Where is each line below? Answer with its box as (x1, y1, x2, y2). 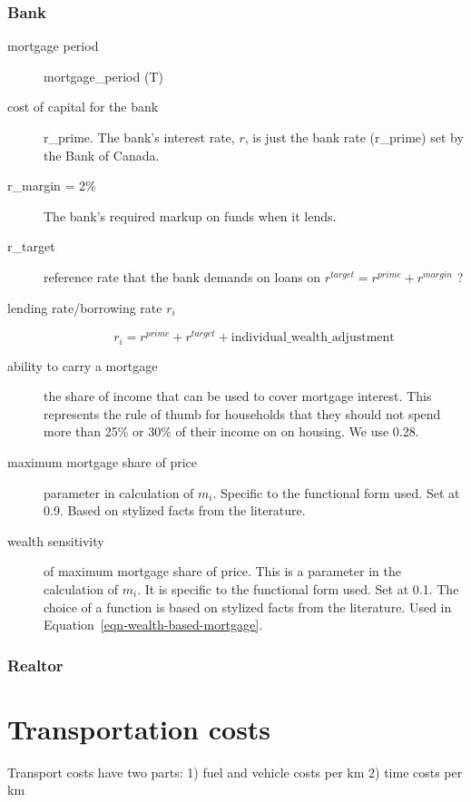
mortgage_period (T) (44, 66, 163, 85)
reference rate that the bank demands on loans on (44, 267, 321, 286)
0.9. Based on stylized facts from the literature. (44, 501, 306, 520)
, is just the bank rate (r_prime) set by (244, 128, 464, 146)
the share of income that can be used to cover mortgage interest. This (44, 386, 432, 406)
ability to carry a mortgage (7, 356, 158, 375)
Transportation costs (7, 709, 271, 747)
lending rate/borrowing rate (7, 298, 162, 317)
